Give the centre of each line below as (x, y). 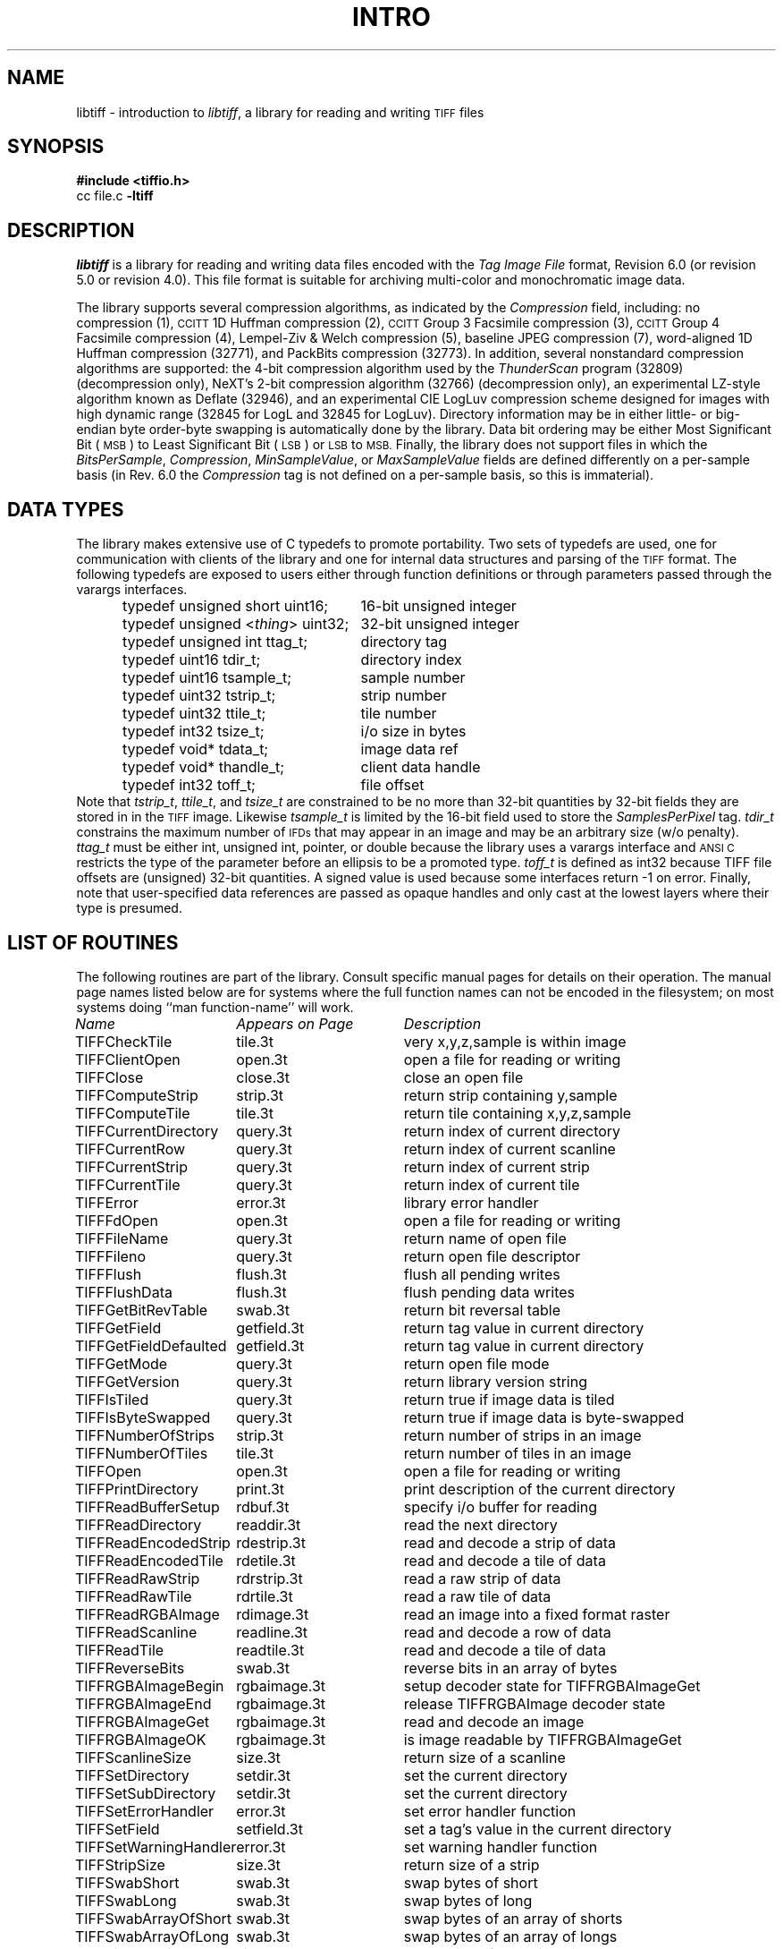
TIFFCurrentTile (127, 1184)
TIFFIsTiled (112, 1399)
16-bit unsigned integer (438, 606)
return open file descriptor (492, 1256)
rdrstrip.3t (269, 1578)
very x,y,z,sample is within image (515, 1041)
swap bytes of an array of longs (510, 1936)
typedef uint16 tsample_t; (207, 678)
